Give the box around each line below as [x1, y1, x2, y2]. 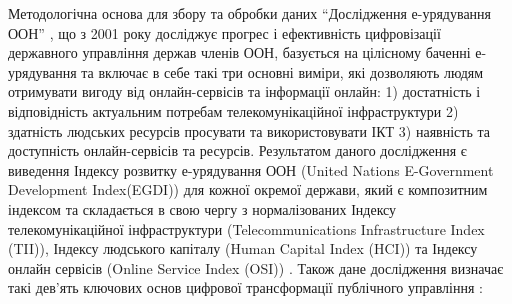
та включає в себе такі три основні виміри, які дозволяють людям [81, 61, 484, 82]
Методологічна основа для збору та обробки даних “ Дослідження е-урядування [8, 3, 492, 23]
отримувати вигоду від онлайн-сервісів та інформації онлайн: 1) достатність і [8, 81, 481, 102]
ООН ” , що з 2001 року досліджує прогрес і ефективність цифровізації [8, 22, 441, 43]
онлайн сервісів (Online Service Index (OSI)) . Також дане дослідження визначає [8, 257, 504, 278]
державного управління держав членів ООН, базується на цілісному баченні [8, 42, 471, 63]
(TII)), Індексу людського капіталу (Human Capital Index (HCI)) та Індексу [8, 238, 478, 259]
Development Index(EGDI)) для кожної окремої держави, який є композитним [8, 179, 488, 200]
